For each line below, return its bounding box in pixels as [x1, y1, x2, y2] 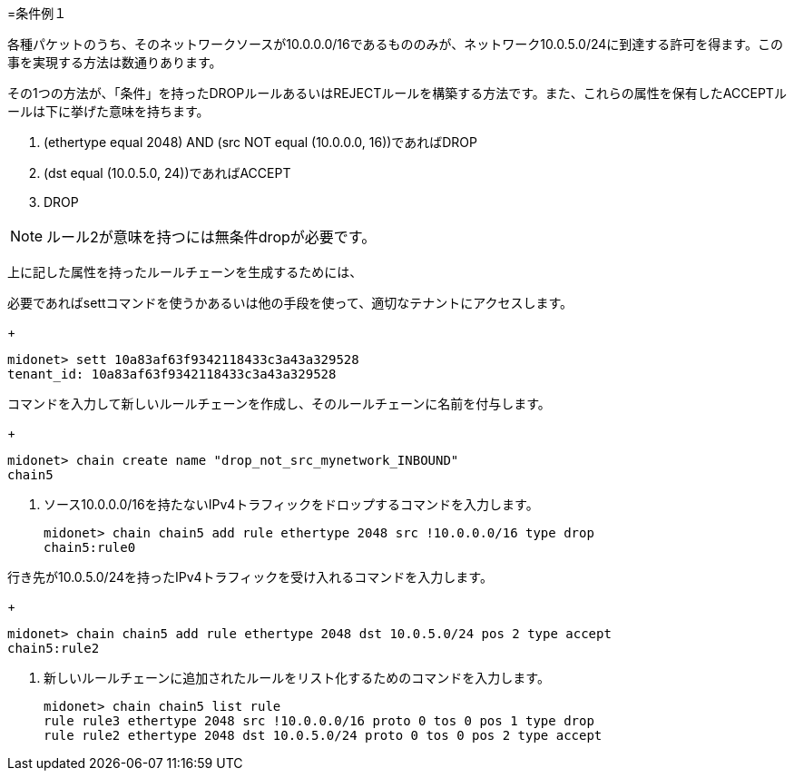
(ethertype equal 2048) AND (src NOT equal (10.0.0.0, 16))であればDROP [44, 134, 477, 150]
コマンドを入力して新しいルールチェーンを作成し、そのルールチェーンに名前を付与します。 [7, 396, 551, 411]
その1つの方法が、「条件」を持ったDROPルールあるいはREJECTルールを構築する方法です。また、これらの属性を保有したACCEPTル [7, 85, 787, 101]
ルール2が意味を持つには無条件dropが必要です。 [46, 228, 377, 246]
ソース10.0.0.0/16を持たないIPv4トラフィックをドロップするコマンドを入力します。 [44, 497, 539, 512]
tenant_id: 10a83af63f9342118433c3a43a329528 [7, 367, 337, 381]
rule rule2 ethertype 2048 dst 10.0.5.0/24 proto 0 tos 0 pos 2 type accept [44, 728, 603, 743]
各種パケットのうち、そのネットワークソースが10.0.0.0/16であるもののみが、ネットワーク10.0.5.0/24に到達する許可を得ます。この [7, 36, 783, 52]
